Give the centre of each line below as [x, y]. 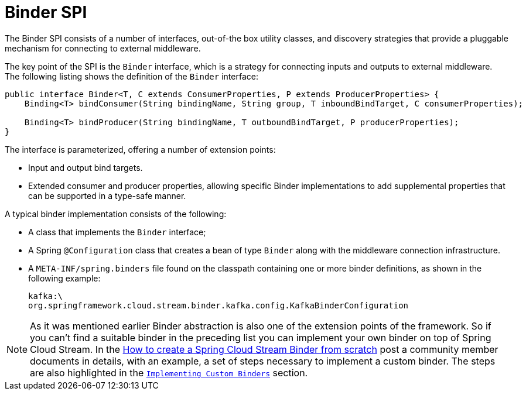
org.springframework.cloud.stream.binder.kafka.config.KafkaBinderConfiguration [218, 305]
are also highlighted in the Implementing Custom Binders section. [169, 372]
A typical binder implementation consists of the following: [116, 214]
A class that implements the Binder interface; [117, 232]
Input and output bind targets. [86, 167]
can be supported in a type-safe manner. [107, 195]
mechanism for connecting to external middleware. [103, 48]
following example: [64, 278]
